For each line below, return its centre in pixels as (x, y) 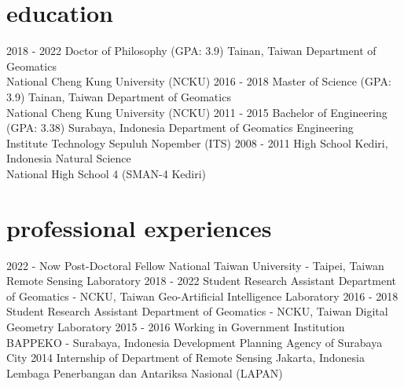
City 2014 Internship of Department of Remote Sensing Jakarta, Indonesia (185, 358)
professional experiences (139, 227)
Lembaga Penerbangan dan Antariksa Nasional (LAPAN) (145, 372)
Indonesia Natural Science (69, 158)
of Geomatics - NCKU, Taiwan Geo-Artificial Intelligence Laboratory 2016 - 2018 (202, 296)
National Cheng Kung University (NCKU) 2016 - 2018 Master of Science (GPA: (199, 81)
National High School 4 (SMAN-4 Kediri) (107, 173)
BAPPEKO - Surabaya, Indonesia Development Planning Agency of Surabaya (195, 342)
